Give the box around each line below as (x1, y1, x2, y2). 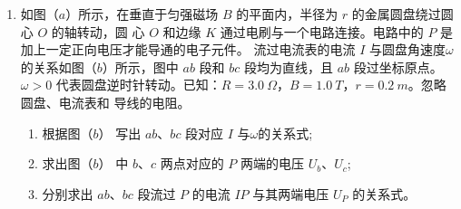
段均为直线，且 (243, 57, 333, 76)
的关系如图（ (20, 57, 97, 76)
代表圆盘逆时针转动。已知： (55, 75, 221, 94)
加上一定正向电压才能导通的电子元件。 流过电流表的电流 (20, 40, 356, 59)
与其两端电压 (252, 184, 329, 203)
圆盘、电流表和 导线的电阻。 (20, 92, 191, 111)
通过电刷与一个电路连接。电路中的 (220, 22, 424, 41)
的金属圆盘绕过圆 (351, 5, 454, 23)
